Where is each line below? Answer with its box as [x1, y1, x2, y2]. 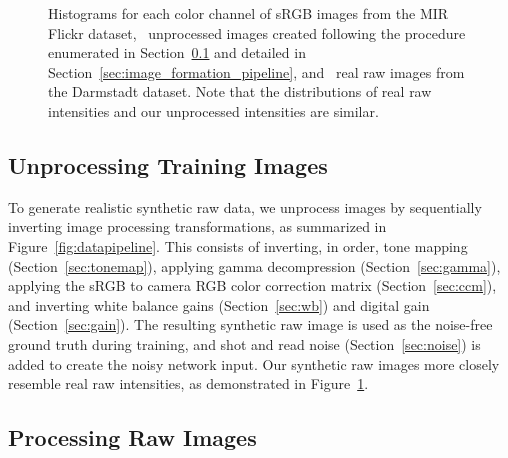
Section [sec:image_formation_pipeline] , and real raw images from [48, 61, 465, 82]
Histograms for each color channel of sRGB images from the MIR [48, 3, 449, 23]
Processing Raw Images [8, 422, 257, 453]
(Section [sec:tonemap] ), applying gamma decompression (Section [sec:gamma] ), [8, 255, 501, 276]
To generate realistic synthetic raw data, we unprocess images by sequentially [8, 196, 482, 217]
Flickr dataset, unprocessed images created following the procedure [48, 22, 466, 43]
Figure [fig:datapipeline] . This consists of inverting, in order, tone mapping [8, 235, 468, 256]
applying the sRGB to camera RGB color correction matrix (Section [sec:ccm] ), [8, 275, 497, 296]
